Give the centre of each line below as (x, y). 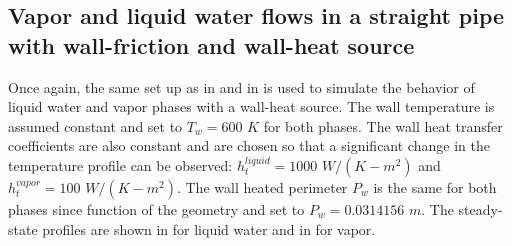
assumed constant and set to (95, 125)
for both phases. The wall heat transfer (383, 125)
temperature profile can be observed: (120, 164)
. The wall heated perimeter (262, 186)
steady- (480, 208)
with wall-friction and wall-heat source (211, 44)
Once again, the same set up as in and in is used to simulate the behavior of (241, 86)
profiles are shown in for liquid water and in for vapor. (209, 228)
